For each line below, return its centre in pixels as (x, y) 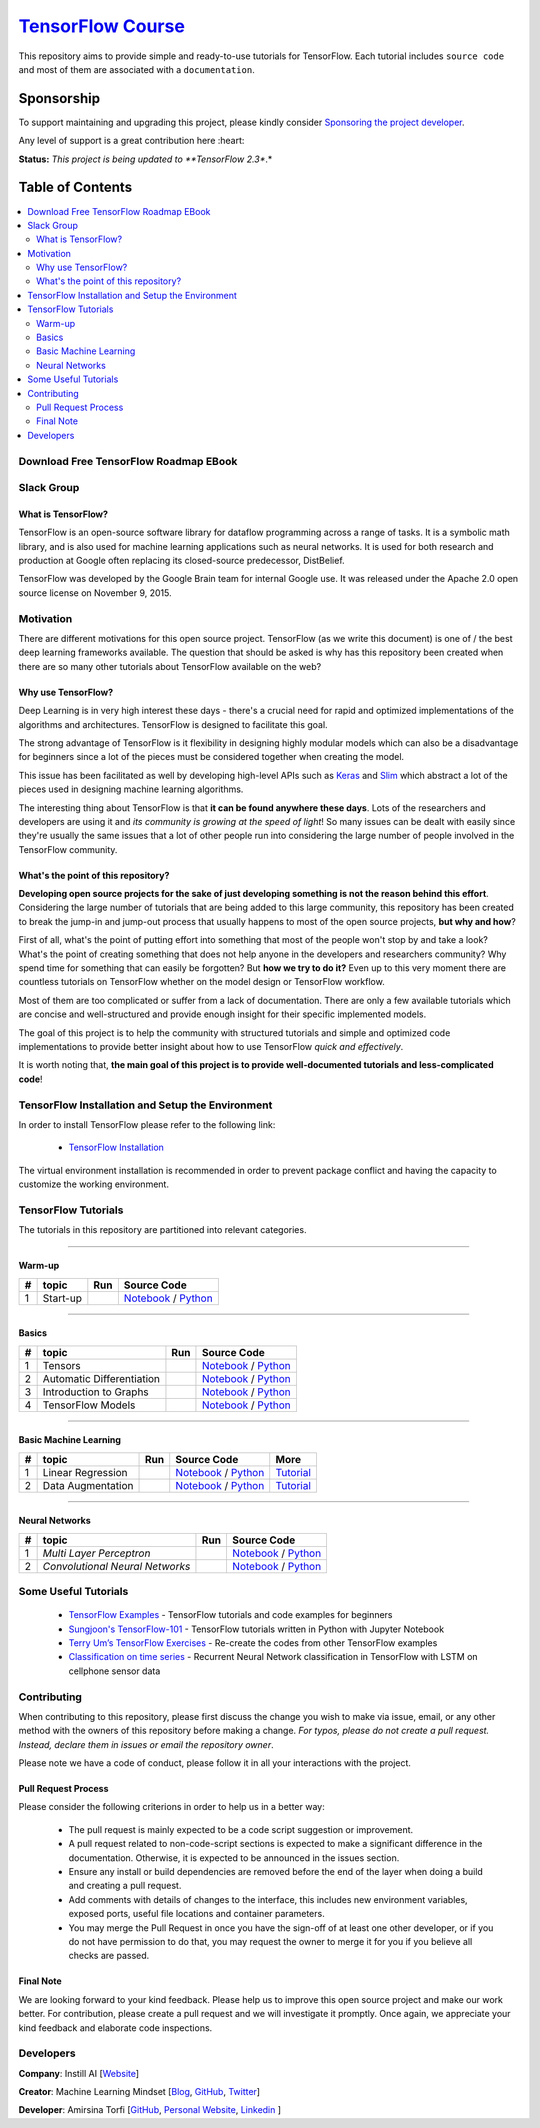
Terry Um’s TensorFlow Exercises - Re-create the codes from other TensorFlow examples (253, 1642)
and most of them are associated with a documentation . (136, 69)
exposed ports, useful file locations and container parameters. (196, 1914)
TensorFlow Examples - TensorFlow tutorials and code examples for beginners (231, 1615)
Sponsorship (59, 98)
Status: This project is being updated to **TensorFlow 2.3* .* (145, 159)
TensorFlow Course (101, 26)
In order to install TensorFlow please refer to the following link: (147, 1124)
